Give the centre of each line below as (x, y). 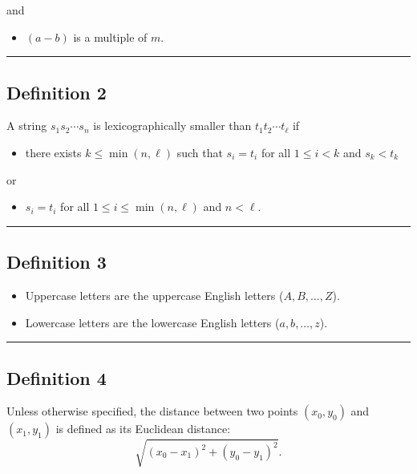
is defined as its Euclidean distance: (143, 429)
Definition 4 (57, 377)
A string (27, 126)
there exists (53, 152)
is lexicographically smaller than (172, 126)
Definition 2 (57, 92)
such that (200, 152)
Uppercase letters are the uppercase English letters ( (154, 295)
